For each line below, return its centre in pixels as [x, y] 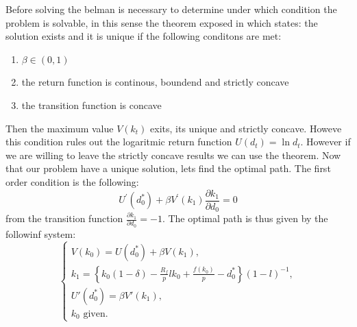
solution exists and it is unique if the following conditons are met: [144, 36]
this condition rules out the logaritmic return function [119, 142]
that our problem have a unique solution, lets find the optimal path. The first [168, 168]
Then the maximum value [60, 128]
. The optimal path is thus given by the [245, 218]
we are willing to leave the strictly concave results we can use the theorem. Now [173, 155]
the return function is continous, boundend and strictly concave [155, 82]
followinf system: [41, 233]
